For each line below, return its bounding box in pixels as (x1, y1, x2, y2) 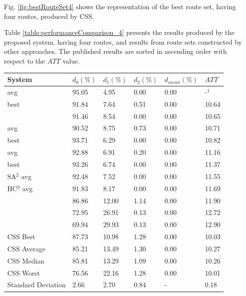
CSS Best (7, 231, 35, 242)
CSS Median (7, 255, 44, 265)
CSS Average (7, 243, 46, 253)
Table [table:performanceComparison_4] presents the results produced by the (4, 27, 235, 37)
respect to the (4, 55, 45, 66)
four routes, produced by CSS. (4, 11, 94, 21)
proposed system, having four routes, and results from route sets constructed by (4, 36, 242, 47)
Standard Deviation (7, 280, 66, 290)
